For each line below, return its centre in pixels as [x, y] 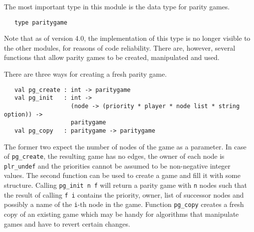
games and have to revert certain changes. [67, 223]
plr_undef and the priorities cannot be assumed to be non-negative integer [117, 165]
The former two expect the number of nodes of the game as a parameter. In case [125, 146]
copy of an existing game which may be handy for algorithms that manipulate [121, 214]
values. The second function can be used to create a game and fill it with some [122, 175]
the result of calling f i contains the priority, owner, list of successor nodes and [124, 194]
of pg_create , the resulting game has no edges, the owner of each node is [114, 156]
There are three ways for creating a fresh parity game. [85, 74]
